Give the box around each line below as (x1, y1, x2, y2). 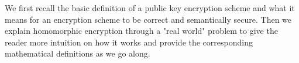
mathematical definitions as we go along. (5, 47, 150, 60)
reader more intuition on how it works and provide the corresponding (5, 36, 253, 48)
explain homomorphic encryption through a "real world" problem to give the (5, 24, 278, 37)
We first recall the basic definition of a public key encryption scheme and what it (5, 2, 295, 13)
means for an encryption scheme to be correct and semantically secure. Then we (5, 13, 292, 25)
